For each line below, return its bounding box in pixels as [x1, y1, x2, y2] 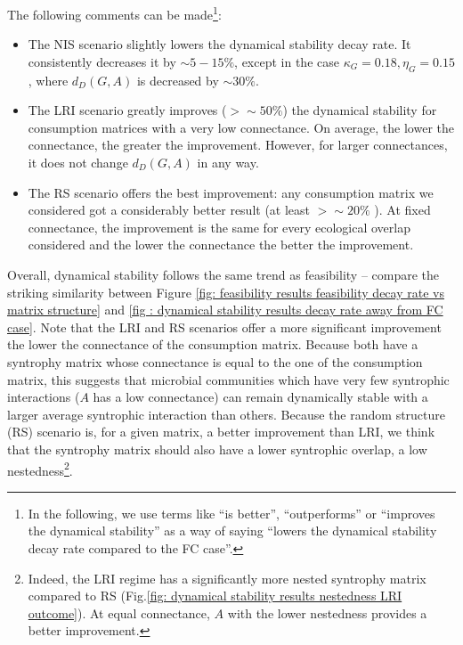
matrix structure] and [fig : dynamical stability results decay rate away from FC [7, 300, 443, 319]
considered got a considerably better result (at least [28, 200, 311, 219]
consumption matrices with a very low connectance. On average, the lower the [28, 118, 454, 136]
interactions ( [7, 388, 80, 406]
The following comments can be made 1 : [7, 3, 222, 23]
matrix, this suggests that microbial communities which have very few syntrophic [7, 370, 450, 388]
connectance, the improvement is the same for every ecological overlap [28, 217, 410, 236]
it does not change [28, 153, 128, 172]
